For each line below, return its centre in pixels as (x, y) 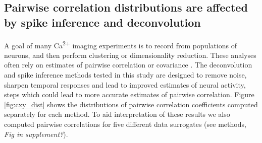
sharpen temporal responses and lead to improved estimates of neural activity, (125, 84)
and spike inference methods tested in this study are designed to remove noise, (125, 75)
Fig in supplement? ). (36, 134)
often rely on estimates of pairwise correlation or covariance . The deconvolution (128, 65)
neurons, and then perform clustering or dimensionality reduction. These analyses (130, 55)
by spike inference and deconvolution (102, 22)
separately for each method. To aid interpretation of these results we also (117, 114)
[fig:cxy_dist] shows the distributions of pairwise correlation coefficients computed (131, 104)
